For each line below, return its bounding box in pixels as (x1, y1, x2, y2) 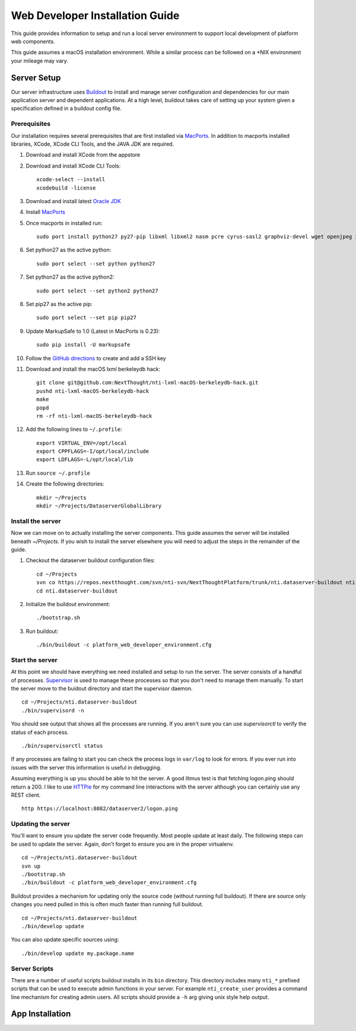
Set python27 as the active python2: (26, 273, 115, 280)
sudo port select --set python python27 (36, 260, 155, 267)
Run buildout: (26, 628, 59, 635)
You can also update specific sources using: (11, 936, 119, 943)
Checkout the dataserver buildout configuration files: (26, 557, 155, 564)
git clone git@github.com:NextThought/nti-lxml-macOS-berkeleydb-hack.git (36, 379, 259, 386)
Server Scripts (11, 964, 54, 973)
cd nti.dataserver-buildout (36, 587, 118, 594)
